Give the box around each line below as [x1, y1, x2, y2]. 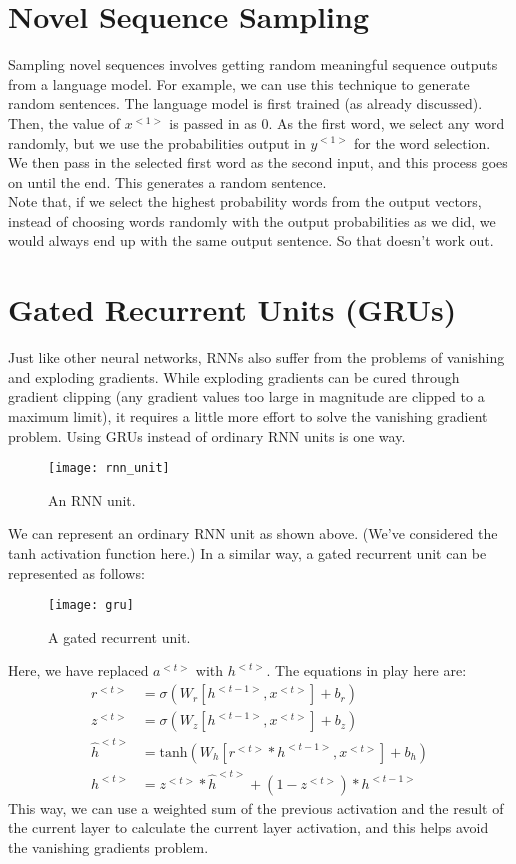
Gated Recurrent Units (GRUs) [8, 289, 457, 330]
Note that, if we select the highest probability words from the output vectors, [8, 191, 482, 212]
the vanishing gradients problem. [8, 836, 209, 857]
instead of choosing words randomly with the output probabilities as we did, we [8, 210, 496, 231]
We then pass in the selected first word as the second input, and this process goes [8, 152, 508, 173]
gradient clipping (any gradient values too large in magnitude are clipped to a [8, 386, 485, 407]
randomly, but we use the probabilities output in [8, 132, 306, 153]
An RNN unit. [48, 489, 136, 510]
